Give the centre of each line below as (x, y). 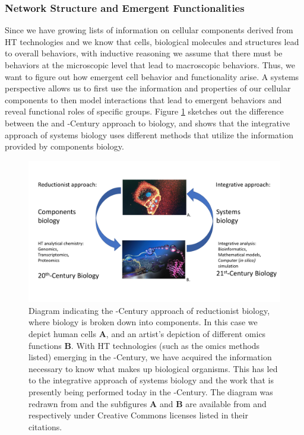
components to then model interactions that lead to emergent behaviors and (143, 99)
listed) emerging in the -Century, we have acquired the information (150, 357)
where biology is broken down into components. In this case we (143, 322)
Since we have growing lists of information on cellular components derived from (149, 30)
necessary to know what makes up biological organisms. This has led (153, 368)
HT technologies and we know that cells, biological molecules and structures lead (152, 41)
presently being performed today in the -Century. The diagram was (151, 392)
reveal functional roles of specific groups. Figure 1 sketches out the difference (144, 111)
